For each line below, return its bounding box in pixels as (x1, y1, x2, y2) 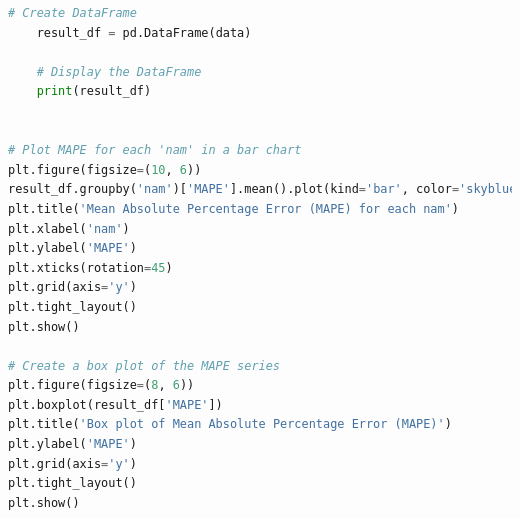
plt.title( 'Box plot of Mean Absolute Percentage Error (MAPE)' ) (8, 417, 452, 432)
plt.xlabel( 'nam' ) (8, 221, 130, 236)
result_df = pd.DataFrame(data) (36, 25, 252, 40)
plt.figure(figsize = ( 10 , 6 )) (8, 162, 202, 177)
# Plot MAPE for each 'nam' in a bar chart (8, 143, 302, 158)
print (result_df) (36, 84, 152, 99)
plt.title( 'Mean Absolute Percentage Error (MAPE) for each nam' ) (8, 201, 460, 216)
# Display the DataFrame (36, 64, 202, 79)
